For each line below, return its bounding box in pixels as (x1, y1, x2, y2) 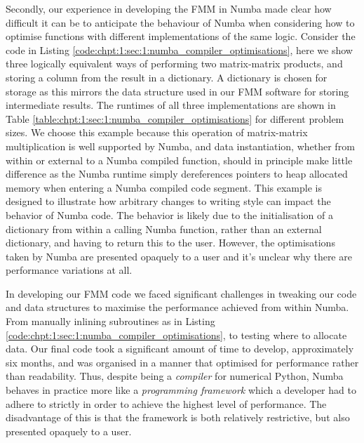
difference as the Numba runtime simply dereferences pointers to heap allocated (6, 166, 348, 181)
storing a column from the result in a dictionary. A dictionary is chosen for (6, 70, 328, 84)
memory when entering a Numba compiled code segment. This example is (6, 180, 322, 194)
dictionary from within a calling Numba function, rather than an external (6, 221, 322, 236)
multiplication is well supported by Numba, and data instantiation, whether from (6, 138, 355, 153)
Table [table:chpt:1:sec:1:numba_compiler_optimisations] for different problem (6, 111, 344, 126)
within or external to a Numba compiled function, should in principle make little (6, 152, 353, 167)
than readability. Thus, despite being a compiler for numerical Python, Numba (6, 369, 344, 383)
